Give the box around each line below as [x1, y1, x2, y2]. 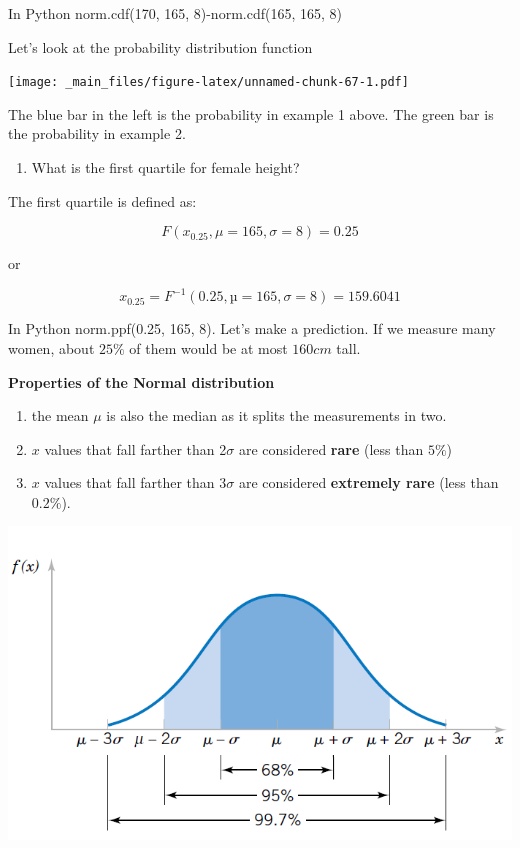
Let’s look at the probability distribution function [8, 36, 313, 57]
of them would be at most [129, 337, 288, 358]
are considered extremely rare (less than [238, 472, 499, 493]
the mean [31, 405, 89, 426]
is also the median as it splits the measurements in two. [106, 405, 447, 426]
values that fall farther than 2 [44, 438, 227, 459]
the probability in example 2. [8, 123, 186, 144]
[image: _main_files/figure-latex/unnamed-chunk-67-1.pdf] [8, 75, 409, 90]
